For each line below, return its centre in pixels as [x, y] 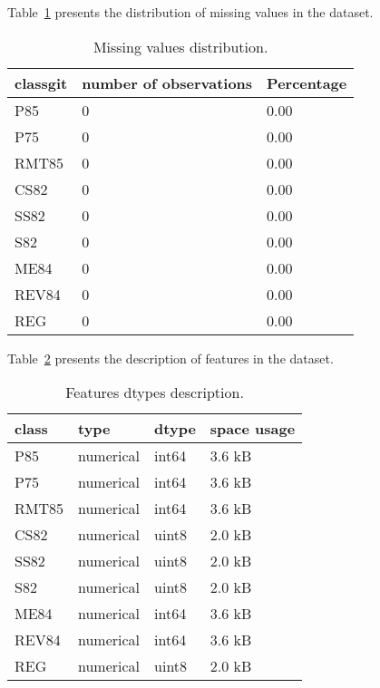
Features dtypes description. [155, 392]
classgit [41, 82]
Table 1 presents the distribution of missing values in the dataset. [190, 12]
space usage [253, 429]
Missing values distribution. [180, 46]
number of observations [167, 82]
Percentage [307, 82]
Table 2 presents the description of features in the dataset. [171, 358]
